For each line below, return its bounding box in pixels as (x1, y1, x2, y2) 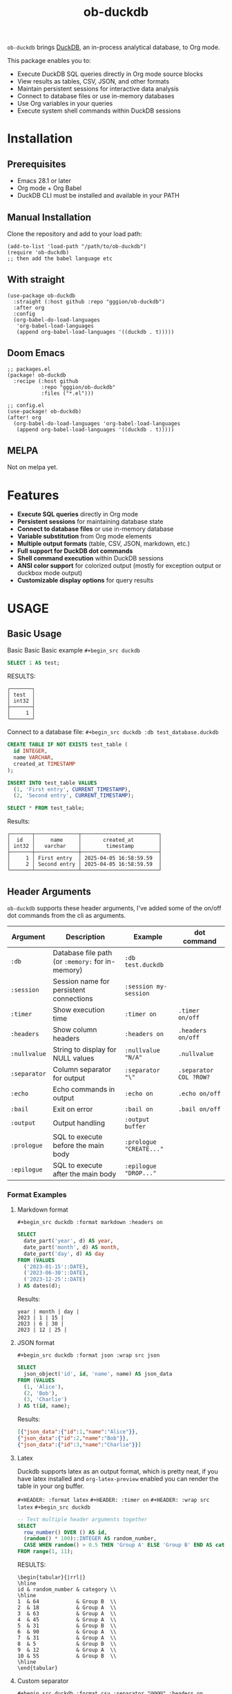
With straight (7, 274, 65, 285)
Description (65, 932, 106, 941)
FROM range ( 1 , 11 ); (17, 1548, 74, 1555)
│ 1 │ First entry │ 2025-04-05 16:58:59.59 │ (7, 855, 162, 862)
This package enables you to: (7, 57, 91, 65)
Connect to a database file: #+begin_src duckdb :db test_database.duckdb (7, 728, 219, 736)
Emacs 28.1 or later (17, 177, 71, 185)
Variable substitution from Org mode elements (17, 532, 152, 540)
